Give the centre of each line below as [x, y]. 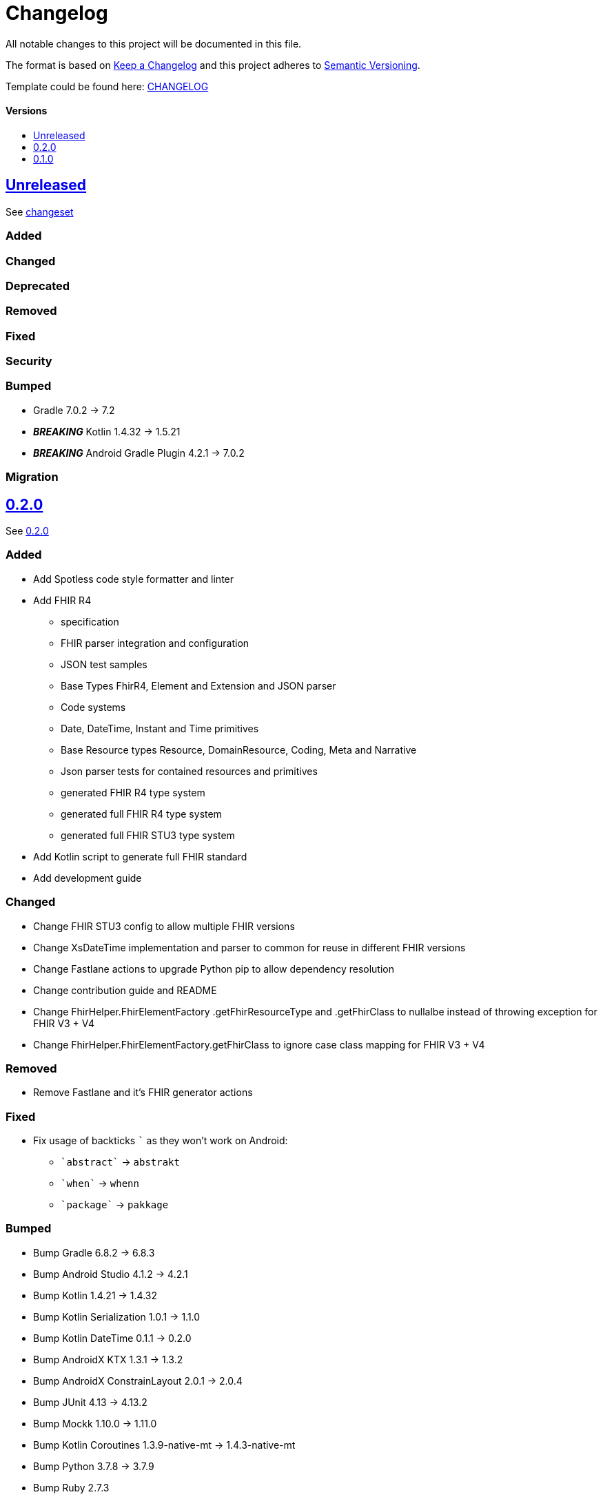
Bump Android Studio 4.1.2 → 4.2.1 [111, 1274]
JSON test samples [104, 664]
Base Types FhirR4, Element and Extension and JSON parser [198, 685]
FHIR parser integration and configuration [155, 643]
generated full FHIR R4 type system [141, 814]
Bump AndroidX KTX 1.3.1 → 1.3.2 [108, 1359]
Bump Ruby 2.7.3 [71, 1487]
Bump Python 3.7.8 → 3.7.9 [94, 1466]
